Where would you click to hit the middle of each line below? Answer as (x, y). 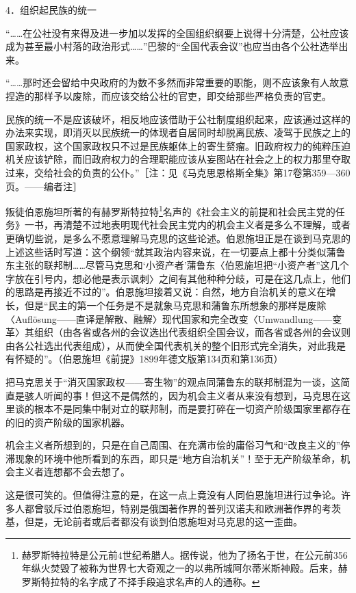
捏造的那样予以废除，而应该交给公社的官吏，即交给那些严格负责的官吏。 (168, 95)
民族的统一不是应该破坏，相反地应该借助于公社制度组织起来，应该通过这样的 (178, 119)
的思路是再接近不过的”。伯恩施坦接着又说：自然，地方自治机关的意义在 (166, 292)
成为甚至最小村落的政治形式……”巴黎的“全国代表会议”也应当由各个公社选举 (172, 46)
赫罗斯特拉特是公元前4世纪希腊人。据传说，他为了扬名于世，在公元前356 (185, 554)
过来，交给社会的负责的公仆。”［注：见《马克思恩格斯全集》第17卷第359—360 (178, 172)
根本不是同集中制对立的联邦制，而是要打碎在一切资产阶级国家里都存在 (192, 409)
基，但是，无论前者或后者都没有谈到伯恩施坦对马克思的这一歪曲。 (154, 522)
